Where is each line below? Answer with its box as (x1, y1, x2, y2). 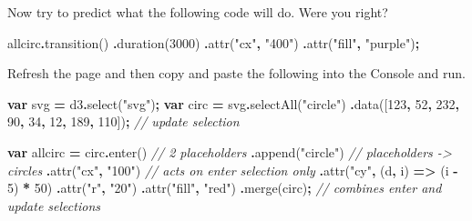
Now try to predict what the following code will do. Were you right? (7, 3, 388, 21)
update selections (7, 196, 100, 215)
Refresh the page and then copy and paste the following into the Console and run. (7, 64, 466, 83)
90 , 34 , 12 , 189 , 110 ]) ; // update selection (7, 112, 240, 131)
